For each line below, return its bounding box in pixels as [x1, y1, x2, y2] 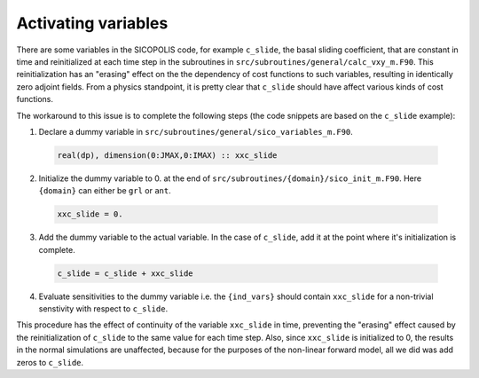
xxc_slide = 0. [57, 209, 123, 219]
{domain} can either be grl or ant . [38, 185, 172, 196]
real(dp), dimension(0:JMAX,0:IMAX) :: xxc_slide [57, 150, 278, 160]
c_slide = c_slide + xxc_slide [57, 268, 194, 279]
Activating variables [16, 13, 169, 33]
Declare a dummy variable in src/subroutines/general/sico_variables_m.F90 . [38, 126, 354, 137]
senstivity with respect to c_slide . [38, 303, 169, 314]
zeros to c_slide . [16, 357, 84, 367]
